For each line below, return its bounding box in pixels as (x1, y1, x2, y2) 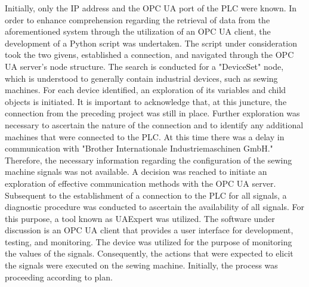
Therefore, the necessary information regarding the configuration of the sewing (5, 153, 292, 166)
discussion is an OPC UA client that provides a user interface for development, (5, 224, 293, 236)
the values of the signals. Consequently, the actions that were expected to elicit (5, 247, 293, 260)
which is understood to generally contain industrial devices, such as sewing (5, 72, 278, 84)
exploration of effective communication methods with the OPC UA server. (5, 177, 276, 189)
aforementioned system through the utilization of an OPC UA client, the (5, 25, 271, 38)
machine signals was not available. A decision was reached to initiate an (5, 165, 267, 178)
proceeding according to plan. (5, 270, 113, 283)
